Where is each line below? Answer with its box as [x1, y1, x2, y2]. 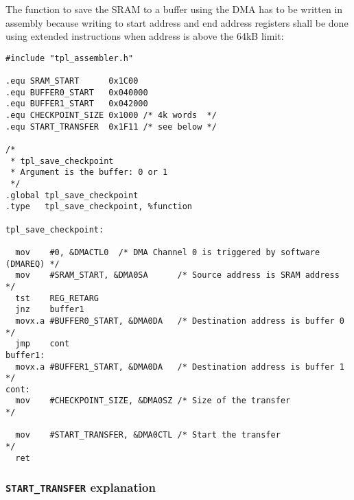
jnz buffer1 [15, 305, 84, 315]
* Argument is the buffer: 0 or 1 [10, 167, 168, 178]
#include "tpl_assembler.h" [5, 53, 134, 63]
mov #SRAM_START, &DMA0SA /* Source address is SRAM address [15, 270, 340, 281]
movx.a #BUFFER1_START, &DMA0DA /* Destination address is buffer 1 [15, 361, 344, 372]
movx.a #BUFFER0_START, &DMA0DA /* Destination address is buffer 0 [15, 316, 344, 326]
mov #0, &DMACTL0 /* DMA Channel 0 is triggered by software [15, 247, 320, 257]
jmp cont [15, 339, 70, 349]
